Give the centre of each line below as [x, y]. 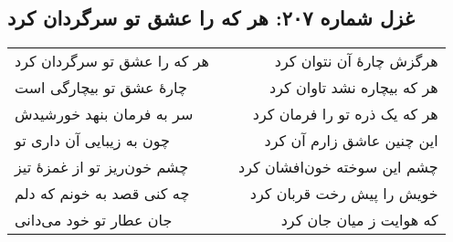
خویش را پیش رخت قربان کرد [344, 194]
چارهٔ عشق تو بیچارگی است [101, 88]
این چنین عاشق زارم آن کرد [351, 141]
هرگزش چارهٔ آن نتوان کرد [356, 61]
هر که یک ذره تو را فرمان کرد [345, 114]
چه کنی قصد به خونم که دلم [102, 194]
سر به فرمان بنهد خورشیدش [104, 114]
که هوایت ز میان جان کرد [359, 220]
